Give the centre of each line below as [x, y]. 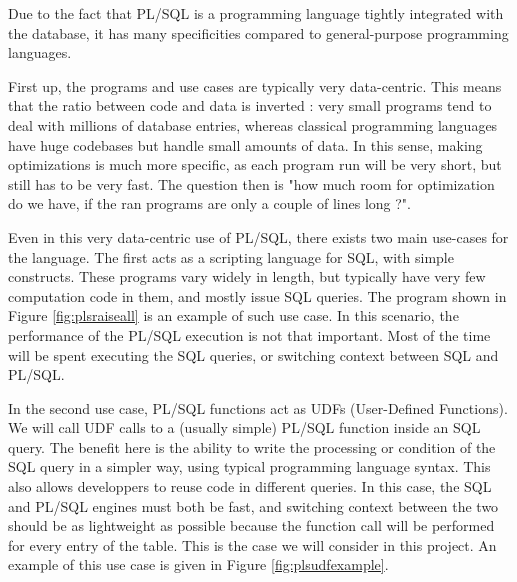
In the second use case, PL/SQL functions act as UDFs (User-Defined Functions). [258, 407]
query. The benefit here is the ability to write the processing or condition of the [252, 446]
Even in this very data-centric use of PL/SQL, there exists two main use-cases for [258, 236]
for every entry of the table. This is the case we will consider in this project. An [252, 544]
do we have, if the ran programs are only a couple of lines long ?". [209, 203]
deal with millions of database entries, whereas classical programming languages [253, 124]
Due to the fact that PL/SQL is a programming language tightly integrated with [256, 13]
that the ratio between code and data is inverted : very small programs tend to [250, 105]
